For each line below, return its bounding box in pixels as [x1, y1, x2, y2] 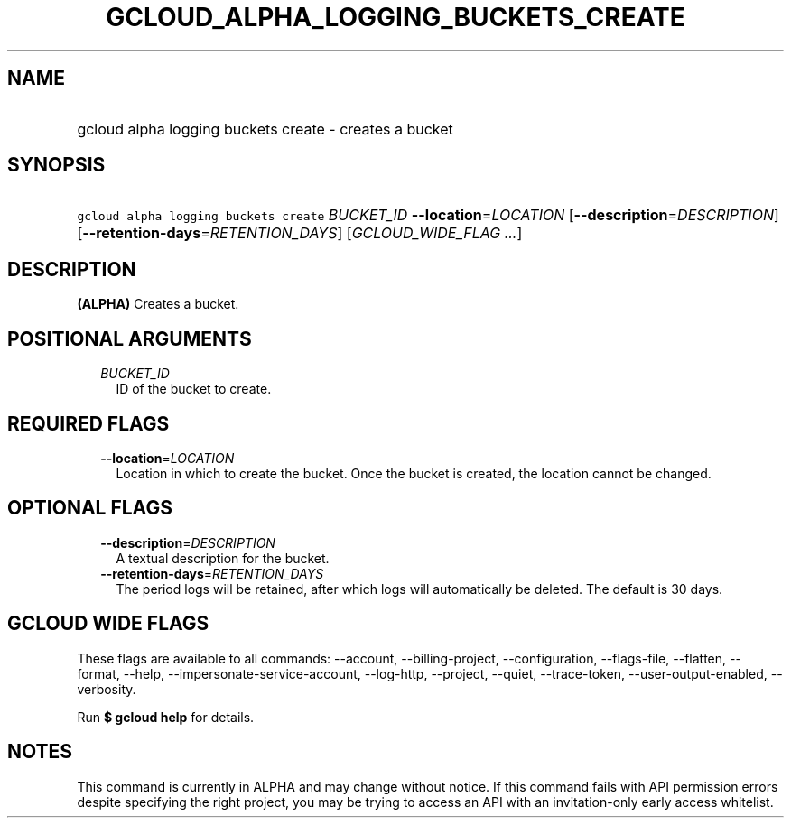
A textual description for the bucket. [116, 550, 330, 566]
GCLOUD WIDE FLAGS [7, 612, 209, 635]
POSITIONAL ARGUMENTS [7, 327, 252, 350]
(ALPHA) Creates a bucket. [77, 296, 239, 312]
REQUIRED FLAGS [7, 412, 170, 435]
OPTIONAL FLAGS [7, 496, 172, 520]
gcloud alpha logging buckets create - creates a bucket [77, 119, 453, 138]
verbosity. [77, 681, 136, 697]
